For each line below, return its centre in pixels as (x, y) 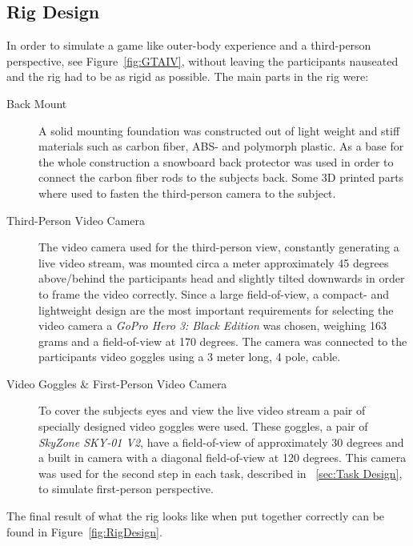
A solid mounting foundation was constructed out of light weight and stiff (219, 130)
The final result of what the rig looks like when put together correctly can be (196, 516)
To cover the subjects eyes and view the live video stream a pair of (202, 410)
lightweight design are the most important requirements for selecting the (216, 309)
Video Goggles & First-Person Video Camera (117, 383)
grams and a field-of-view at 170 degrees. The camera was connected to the (223, 341)
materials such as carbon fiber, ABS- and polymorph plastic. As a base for (221, 146)
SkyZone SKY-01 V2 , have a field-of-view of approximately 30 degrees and (221, 442)
